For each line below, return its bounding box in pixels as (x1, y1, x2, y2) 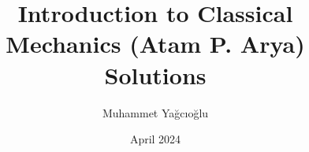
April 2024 (129, 131, 181, 147)
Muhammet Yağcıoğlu (102, 104, 209, 120)
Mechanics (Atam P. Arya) (6, 28, 305, 60)
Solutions (104, 58, 207, 91)
